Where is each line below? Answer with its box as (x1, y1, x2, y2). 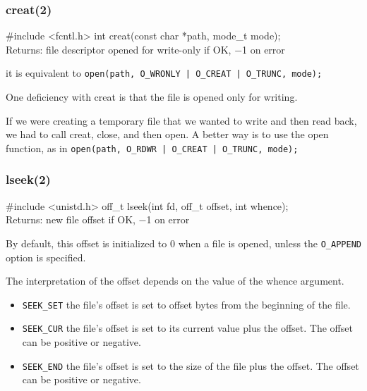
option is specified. (6, 249, 86, 264)
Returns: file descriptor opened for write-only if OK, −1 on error (6, 42, 285, 56)
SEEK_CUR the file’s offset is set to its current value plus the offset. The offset (22, 321, 353, 335)
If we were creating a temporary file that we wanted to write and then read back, (6, 113, 357, 128)
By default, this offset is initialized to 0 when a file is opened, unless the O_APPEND (6, 235, 361, 250)
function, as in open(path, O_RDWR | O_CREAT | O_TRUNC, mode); (6, 140, 299, 155)
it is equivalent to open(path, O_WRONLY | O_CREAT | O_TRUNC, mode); (6, 66, 323, 80)
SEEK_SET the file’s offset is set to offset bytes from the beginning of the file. (22, 297, 351, 311)
